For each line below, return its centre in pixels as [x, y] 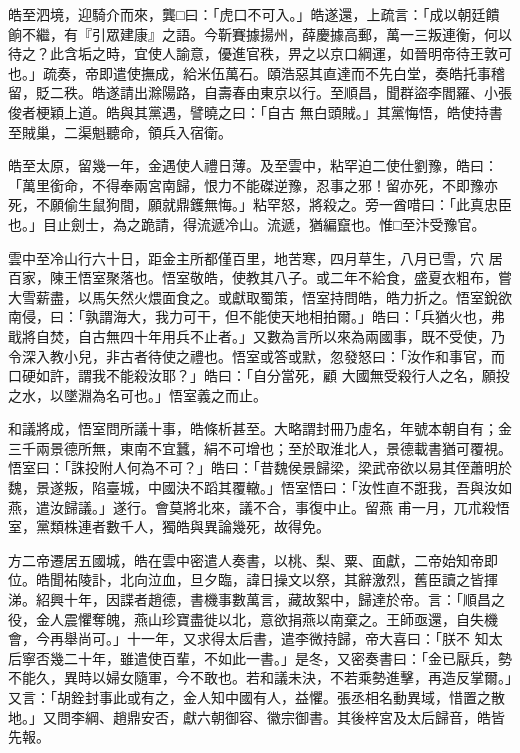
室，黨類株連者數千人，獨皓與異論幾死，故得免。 [169, 526]
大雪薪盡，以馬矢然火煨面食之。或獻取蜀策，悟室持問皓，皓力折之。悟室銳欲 [260, 296]
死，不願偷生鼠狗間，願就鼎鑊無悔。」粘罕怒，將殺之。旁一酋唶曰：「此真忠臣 [260, 204]
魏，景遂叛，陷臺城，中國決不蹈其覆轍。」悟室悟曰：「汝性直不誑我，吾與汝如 [260, 487]
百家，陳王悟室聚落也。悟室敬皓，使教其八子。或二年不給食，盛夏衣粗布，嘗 [260, 277]
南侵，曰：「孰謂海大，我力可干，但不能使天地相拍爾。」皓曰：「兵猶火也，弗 [256, 316]
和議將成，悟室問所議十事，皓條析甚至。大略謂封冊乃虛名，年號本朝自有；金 [260, 428]
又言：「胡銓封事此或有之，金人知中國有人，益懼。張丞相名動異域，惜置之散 [256, 697]
